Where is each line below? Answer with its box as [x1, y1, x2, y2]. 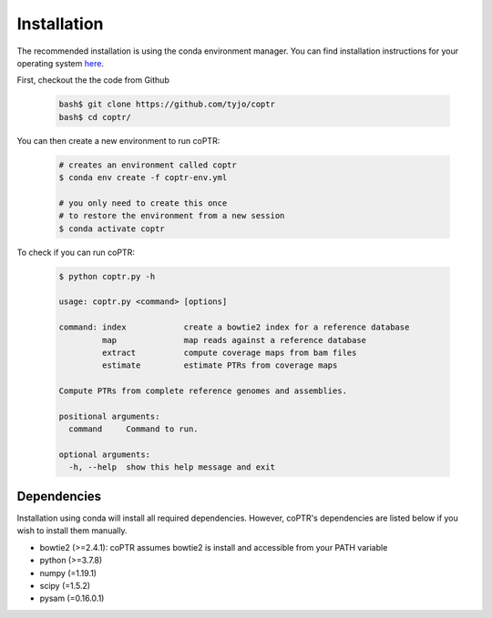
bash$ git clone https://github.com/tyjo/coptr [58, 99, 275, 109]
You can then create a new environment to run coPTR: [16, 135, 220, 146]
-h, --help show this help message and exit [68, 462, 275, 472]
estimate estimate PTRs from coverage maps [101, 360, 338, 370]
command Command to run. [68, 424, 200, 434]
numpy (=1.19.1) [39, 567, 97, 578]
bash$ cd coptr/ [58, 112, 132, 122]
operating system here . [16, 57, 105, 68]
